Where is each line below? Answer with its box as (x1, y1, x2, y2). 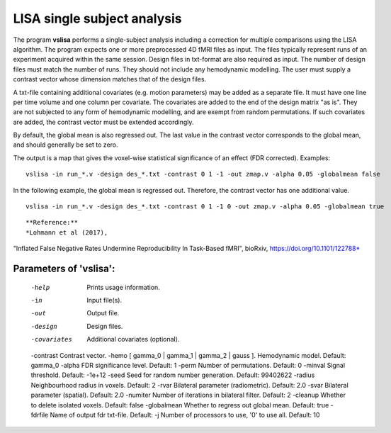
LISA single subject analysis (13, 11, 182, 26)
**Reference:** (25, 218, 79, 227)
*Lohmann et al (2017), (25, 228, 108, 237)
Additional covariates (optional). (86, 335, 180, 344)
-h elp (30, 283, 50, 291)
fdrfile (30, 410, 49, 419)
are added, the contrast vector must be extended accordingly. (13, 118, 194, 126)
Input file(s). (86, 296, 123, 304)
